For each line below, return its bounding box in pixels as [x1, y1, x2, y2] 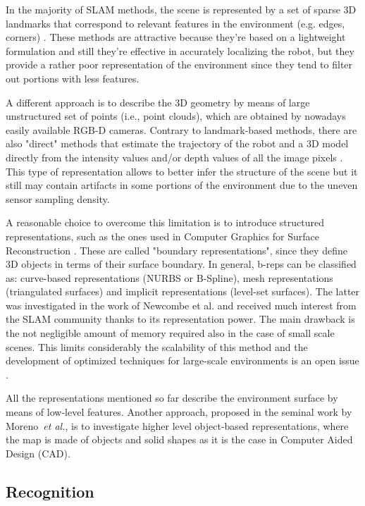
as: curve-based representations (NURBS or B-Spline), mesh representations [6, 270, 333, 285]
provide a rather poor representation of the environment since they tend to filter [6, 57, 353, 72]
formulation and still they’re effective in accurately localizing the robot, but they [6, 43, 354, 58]
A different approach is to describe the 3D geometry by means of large [6, 94, 310, 109]
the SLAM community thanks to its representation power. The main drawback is [6, 311, 355, 326]
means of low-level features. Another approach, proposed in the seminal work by [6, 405, 352, 419]
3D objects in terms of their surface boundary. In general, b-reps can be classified [6, 257, 357, 271]
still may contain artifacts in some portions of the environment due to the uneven [6, 178, 358, 192]
